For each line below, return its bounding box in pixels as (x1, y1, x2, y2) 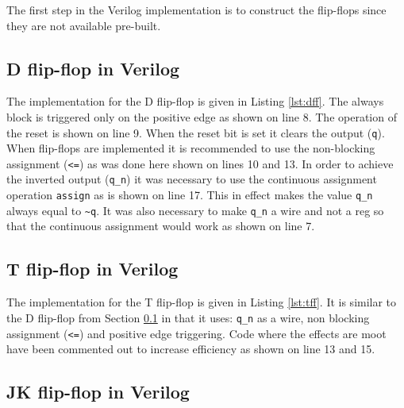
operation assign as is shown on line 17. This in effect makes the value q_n (6, 187, 373, 203)
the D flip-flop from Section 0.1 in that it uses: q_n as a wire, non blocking (6, 309, 370, 325)
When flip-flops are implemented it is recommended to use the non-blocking (6, 140, 375, 156)
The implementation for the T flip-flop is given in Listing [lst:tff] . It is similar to (6, 294, 397, 310)
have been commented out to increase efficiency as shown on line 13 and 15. (6, 341, 375, 357)
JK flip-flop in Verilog (6, 379, 190, 404)
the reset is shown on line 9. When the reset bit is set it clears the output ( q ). (6, 124, 385, 140)
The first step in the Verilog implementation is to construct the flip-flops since (6, 2, 387, 17)
